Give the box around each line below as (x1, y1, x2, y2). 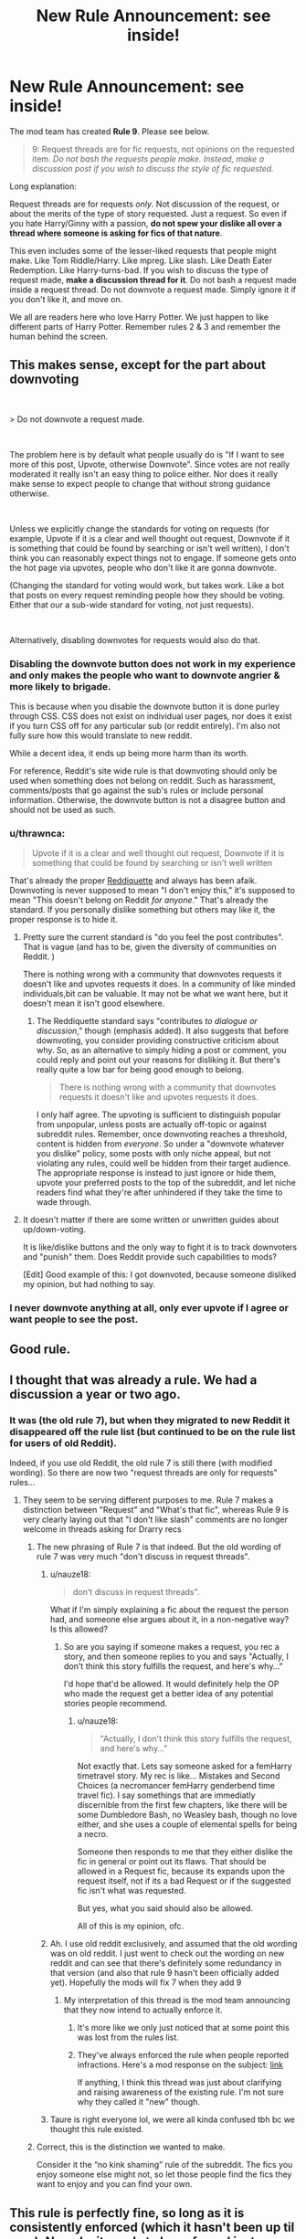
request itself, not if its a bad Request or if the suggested (77, 1875, 291, 1886)
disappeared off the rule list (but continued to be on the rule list (9, 1425, 296, 1438)
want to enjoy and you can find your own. (36, 2179, 194, 2190)
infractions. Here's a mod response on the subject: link (77, 2059, 283, 2070)
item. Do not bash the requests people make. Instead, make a (31, 153, 265, 164)
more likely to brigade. (9, 680, 111, 692)
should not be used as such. (9, 805, 116, 816)
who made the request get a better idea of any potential (63, 1688, 274, 1699)
